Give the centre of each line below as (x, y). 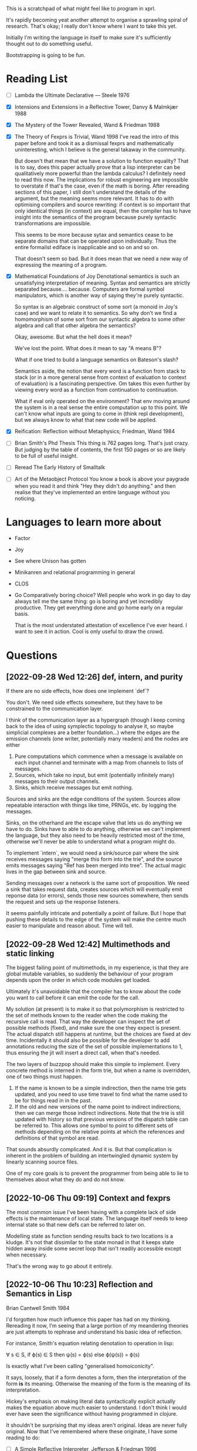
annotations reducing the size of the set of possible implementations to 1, (94, 1047)
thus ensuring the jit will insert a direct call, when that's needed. (83, 1053)
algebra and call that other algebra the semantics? (75, 326)
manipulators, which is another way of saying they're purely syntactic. (99, 296)
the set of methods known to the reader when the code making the (87, 1016)
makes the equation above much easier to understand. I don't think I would (96, 1408)
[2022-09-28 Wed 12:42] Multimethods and (88, 944)
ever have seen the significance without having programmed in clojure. (92, 1413)
